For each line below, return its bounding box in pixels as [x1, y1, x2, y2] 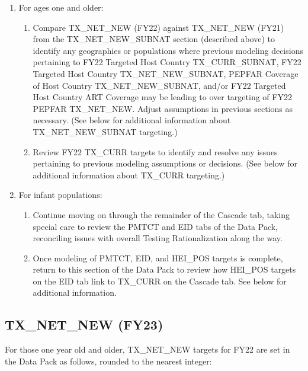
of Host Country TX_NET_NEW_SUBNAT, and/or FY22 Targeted [33, 79, 286, 91]
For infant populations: [18, 188, 102, 201]
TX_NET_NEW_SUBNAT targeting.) [33, 125, 178, 137]
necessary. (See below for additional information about [33, 114, 231, 126]
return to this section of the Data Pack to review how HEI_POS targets [33, 263, 296, 276]
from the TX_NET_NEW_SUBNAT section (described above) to [33, 33, 275, 45]
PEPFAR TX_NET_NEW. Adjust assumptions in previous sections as [33, 102, 293, 114]
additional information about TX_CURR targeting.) [33, 168, 225, 181]
